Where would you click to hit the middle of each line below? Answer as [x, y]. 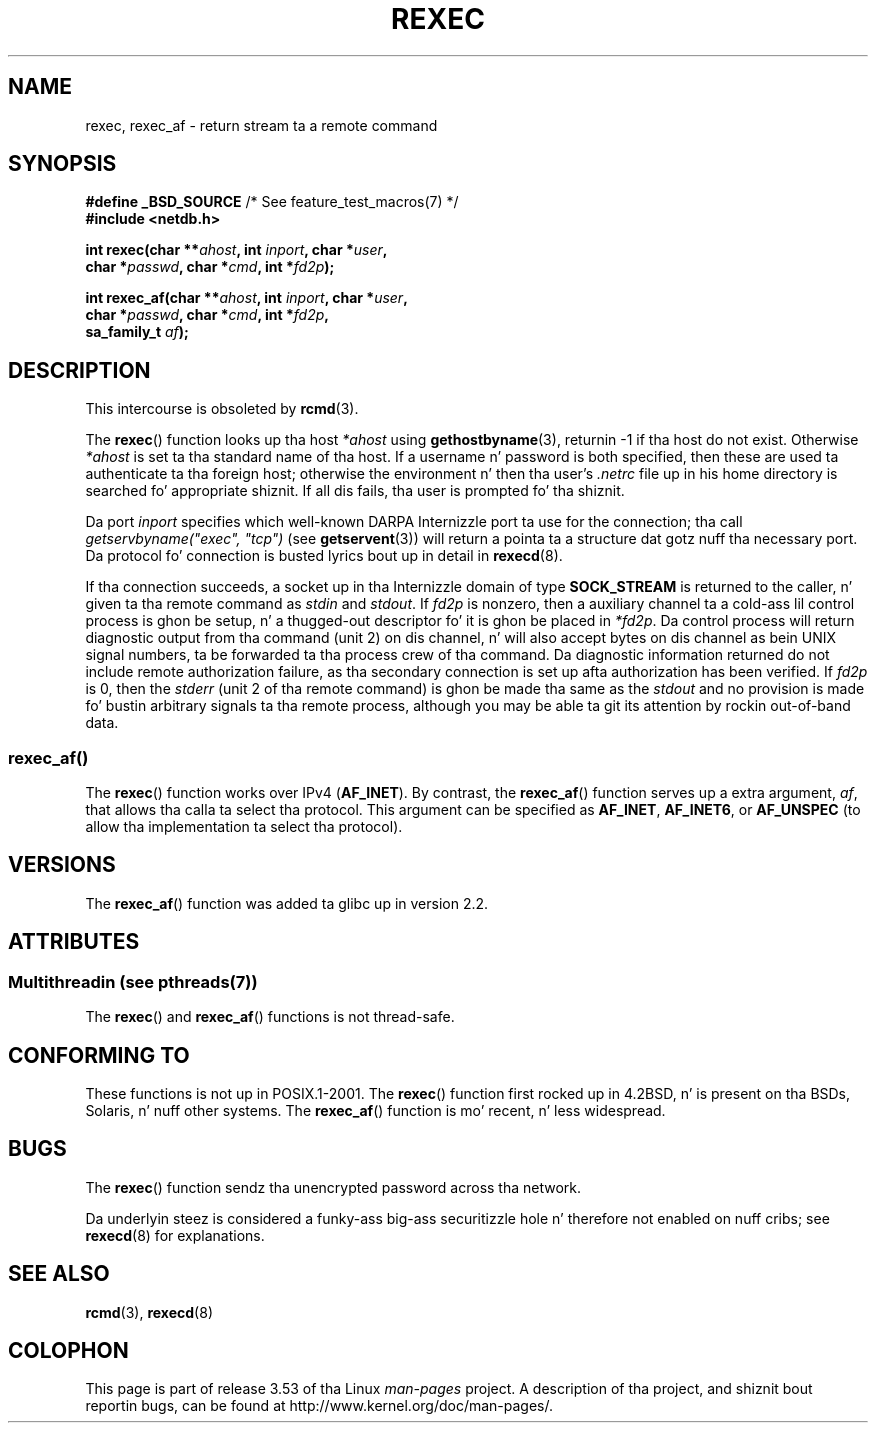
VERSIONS [62, 865]
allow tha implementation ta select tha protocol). [244, 827]
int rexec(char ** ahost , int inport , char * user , [236, 250]
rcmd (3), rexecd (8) [149, 1312]
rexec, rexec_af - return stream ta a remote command [261, 125]
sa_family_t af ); [137, 332]
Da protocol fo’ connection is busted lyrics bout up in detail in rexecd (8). [324, 556]
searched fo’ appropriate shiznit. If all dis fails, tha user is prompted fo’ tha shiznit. [355, 491]
